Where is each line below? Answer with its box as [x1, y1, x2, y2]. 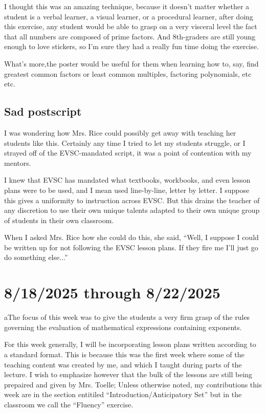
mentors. [4, 157, 31, 168]
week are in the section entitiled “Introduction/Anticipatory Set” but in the [4, 389, 242, 400]
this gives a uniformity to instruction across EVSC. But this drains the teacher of [4, 194, 260, 205]
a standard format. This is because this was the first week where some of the [4, 349, 245, 359]
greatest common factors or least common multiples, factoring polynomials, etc [4, 68, 252, 79]
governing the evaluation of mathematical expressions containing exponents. [4, 321, 242, 332]
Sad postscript [4, 103, 82, 119]
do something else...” [4, 252, 68, 263]
